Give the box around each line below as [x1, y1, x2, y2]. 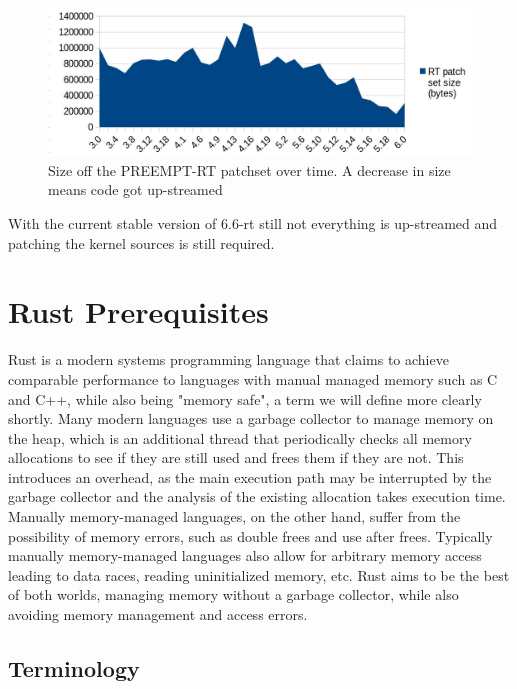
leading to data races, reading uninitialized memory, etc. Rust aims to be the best [8, 564, 510, 585]
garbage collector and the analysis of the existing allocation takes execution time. [8, 486, 506, 507]
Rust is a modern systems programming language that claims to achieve [8, 349, 449, 370]
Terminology [8, 653, 140, 684]
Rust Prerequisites [8, 291, 269, 332]
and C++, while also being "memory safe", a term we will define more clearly [8, 388, 482, 409]
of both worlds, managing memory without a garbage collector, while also [8, 584, 459, 605]
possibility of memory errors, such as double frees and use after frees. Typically [8, 525, 493, 546]
